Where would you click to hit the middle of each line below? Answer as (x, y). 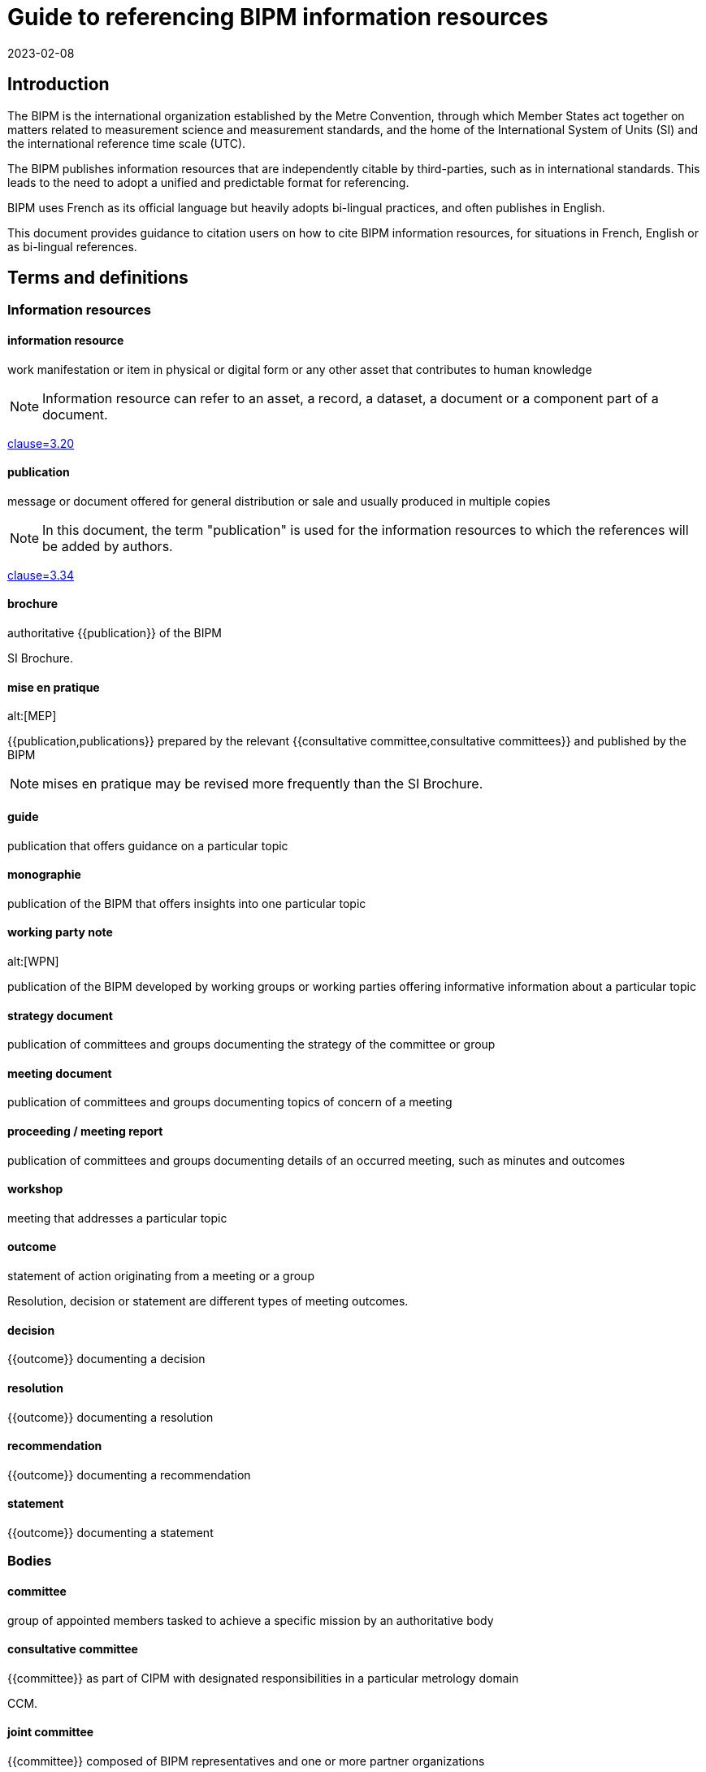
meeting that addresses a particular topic (117, 1218)
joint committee (51, 1732)
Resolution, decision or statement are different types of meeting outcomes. (208, 1301)
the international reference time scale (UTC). (127, 143)
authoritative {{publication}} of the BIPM (115, 633)
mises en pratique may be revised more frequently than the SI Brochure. (263, 784)
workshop (35, 1189)
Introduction (58, 85)
